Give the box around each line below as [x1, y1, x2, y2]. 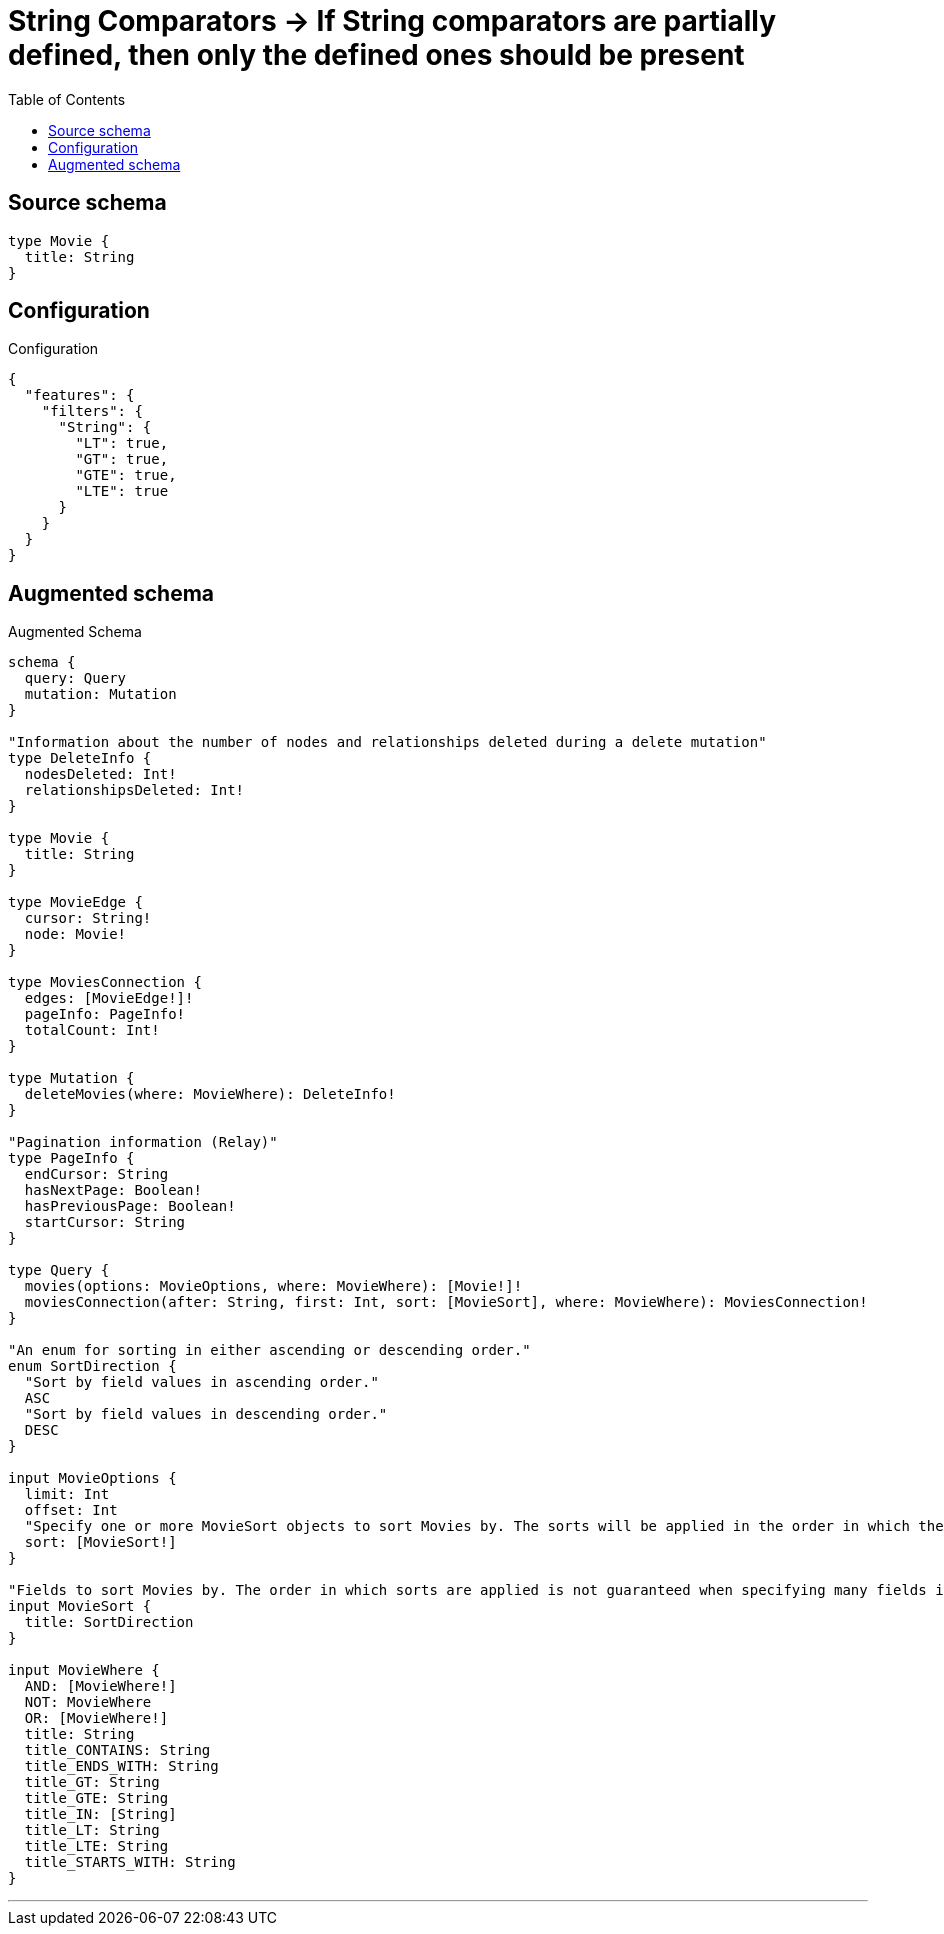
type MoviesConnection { [8, 974, 202, 991]
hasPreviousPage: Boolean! [24, 1198, 236, 1215]
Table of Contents [8, 90, 126, 108]
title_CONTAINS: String [24, 1742, 211, 1759]
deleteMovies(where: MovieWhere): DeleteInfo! [24, 1086, 396, 1103]
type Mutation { [8, 1070, 135, 1087]
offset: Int [24, 1502, 118, 1519]
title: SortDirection [24, 1614, 194, 1631]
